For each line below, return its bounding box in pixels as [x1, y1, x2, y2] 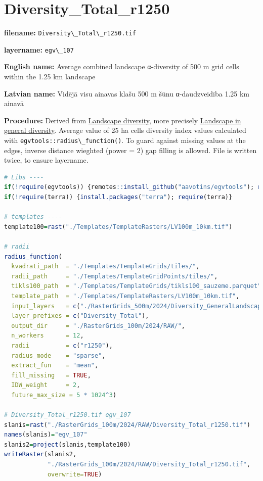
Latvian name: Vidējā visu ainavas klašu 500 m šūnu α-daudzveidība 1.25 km [4, 88, 249, 99]
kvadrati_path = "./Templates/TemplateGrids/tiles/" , [11, 263, 200, 270]
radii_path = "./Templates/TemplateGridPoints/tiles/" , [11, 272, 218, 280]
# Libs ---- [4, 173, 44, 181]
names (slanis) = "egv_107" [4, 431, 87, 439]
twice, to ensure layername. [4, 155, 89, 165]
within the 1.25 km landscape [4, 71, 96, 82]
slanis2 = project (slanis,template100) [4, 441, 131, 448]
